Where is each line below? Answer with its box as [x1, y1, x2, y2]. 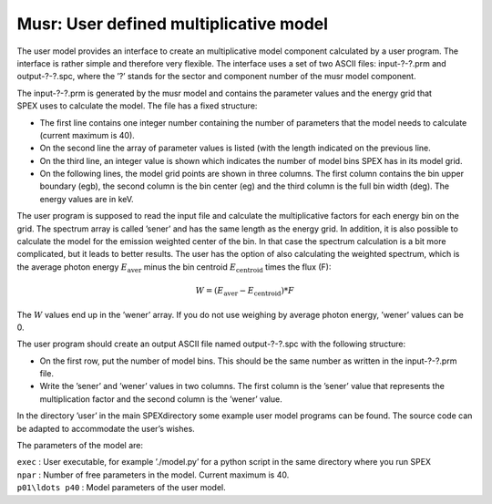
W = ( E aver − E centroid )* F [195, 285, 295, 298]
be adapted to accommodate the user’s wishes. [16, 423, 195, 434]
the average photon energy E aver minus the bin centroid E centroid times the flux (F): [16, 261, 332, 274]
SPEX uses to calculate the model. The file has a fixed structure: [16, 100, 258, 111]
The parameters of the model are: [16, 440, 144, 451]
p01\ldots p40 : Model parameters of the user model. [16, 482, 227, 493]
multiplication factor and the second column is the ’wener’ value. [39, 393, 282, 405]
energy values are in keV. [39, 193, 134, 204]
